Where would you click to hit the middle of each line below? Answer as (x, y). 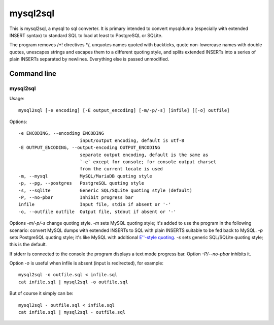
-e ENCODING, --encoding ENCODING (61, 133)
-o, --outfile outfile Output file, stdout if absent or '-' (97, 212)
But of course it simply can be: (41, 293)
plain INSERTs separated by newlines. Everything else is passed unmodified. (89, 59)
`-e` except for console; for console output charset (148, 162)
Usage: (17, 99)
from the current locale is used (121, 169)
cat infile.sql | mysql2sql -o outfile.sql (73, 282)
